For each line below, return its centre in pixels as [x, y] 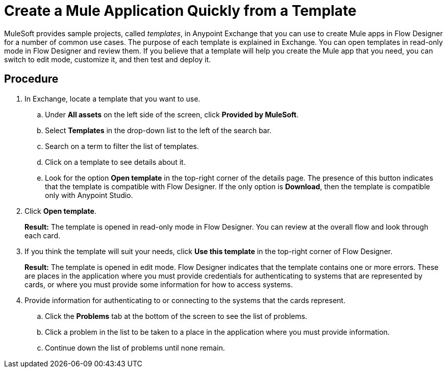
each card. [43, 235]
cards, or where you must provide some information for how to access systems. [159, 284]
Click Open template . [60, 211]
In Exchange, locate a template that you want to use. [113, 98]
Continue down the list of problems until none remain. [135, 348]
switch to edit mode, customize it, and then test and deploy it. [108, 59]
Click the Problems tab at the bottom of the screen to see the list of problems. [176, 316]
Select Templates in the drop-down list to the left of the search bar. [158, 130]
